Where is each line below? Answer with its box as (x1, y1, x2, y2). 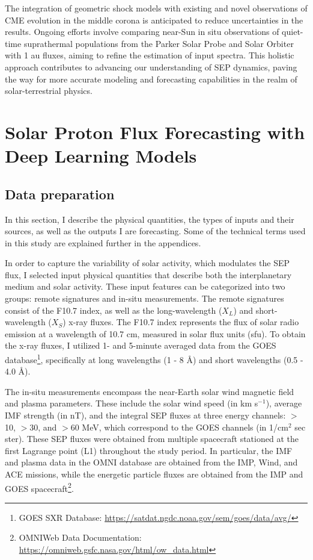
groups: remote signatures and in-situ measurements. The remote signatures (5, 292, 284, 305)
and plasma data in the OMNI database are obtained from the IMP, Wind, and (5, 456, 298, 468)
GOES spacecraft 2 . (5, 480, 74, 494)
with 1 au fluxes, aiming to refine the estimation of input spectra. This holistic (5, 49, 294, 61)
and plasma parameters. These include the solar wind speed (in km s (5, 397, 258, 409)
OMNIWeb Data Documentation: (19, 531, 142, 544)
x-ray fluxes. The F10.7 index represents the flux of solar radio (68, 316, 299, 328)
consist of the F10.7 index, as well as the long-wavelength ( (5, 303, 222, 316)
